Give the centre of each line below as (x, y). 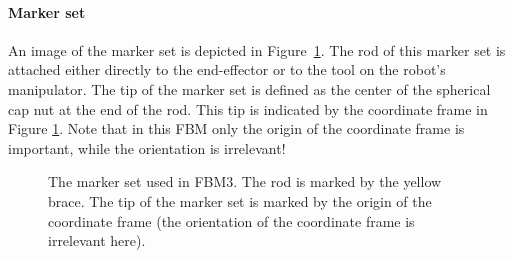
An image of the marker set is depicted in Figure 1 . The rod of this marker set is (257, 49)
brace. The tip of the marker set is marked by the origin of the (240, 200)
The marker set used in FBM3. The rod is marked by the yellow (245, 181)
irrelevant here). (97, 240)
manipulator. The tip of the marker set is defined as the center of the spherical (249, 88)
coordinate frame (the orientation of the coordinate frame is (231, 220)
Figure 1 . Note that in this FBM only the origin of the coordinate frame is (236, 128)
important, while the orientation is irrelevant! (147, 147)
